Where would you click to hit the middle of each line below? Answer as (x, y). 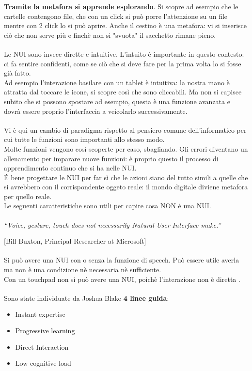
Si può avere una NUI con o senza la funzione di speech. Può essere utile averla (122, 260)
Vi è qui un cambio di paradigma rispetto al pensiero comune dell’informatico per (125, 130)
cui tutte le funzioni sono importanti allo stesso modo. (84, 139)
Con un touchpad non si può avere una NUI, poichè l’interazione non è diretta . (122, 279)
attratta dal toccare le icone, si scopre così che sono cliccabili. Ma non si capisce (123, 92)
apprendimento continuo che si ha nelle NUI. (70, 168)
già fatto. (17, 73)
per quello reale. (28, 196)
